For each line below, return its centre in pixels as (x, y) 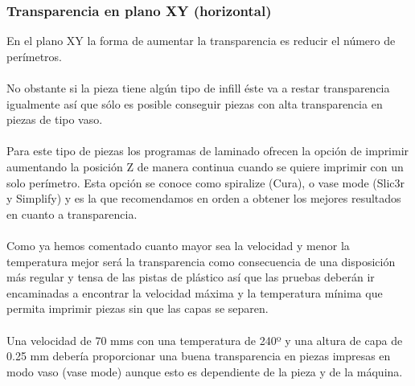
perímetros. (34, 56)
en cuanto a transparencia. (72, 214)
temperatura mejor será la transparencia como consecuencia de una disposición (201, 261)
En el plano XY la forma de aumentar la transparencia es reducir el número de (201, 41)
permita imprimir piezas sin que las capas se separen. (138, 308)
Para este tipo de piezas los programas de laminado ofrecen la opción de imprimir (208, 151)
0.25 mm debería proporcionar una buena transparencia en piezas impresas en (199, 356)
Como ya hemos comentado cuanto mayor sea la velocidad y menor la (178, 245)
